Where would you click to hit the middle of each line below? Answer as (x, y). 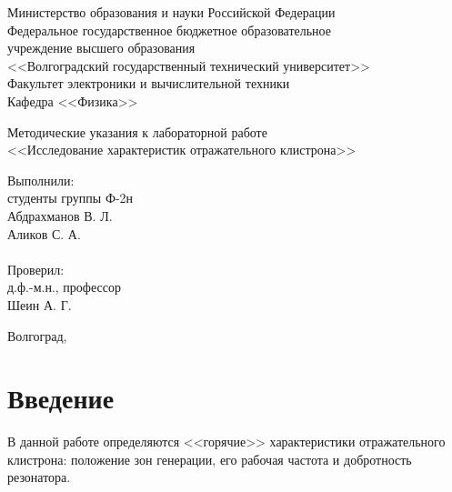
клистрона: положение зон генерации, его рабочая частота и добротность (210, 459)
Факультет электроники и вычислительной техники (149, 83)
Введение (61, 398)
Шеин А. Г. (40, 304)
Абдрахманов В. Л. (60, 215)
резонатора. (39, 477)
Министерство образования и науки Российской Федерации (171, 12)
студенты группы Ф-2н (70, 198)
